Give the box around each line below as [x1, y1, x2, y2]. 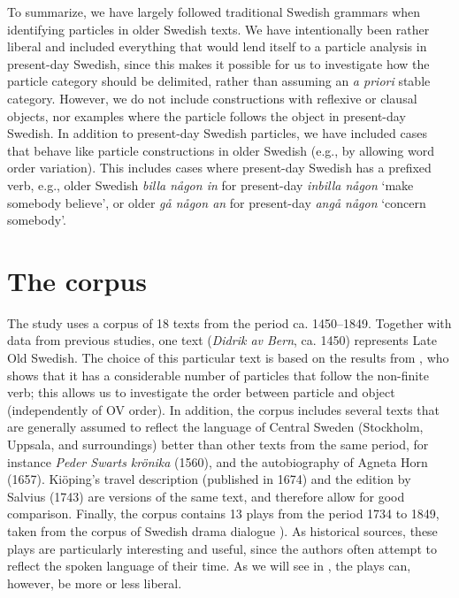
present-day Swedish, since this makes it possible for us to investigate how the [7, 54, 430, 73]
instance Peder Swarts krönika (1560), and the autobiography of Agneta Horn [7, 452, 428, 471]
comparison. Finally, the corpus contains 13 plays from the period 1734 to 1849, [7, 504, 440, 523]
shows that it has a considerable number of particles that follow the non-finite [7, 365, 429, 384]
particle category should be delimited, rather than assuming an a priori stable [7, 72, 431, 90]
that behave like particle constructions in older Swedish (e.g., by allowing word [7, 141, 435, 159]
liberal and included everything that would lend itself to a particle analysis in [7, 37, 427, 56]
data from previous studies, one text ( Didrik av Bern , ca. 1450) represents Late [7, 331, 437, 349]
